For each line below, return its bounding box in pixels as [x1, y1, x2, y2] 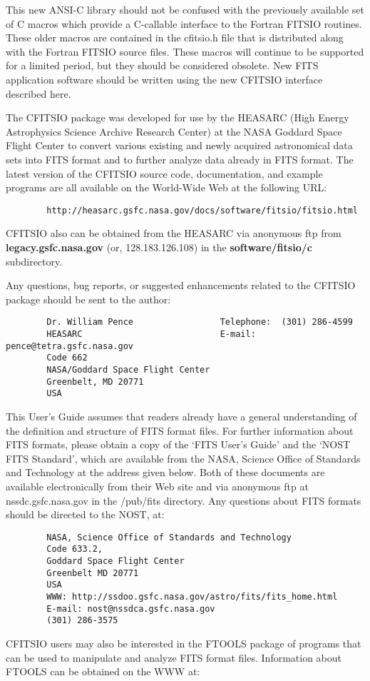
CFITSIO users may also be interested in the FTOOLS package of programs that [6, 635, 361, 650]
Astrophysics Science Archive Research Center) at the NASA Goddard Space [6, 123, 342, 138]
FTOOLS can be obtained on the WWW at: [6, 664, 200, 679]
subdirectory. [6, 253, 63, 268]
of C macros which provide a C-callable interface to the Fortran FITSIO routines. [6, 16, 362, 31]
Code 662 [46, 353, 88, 363]
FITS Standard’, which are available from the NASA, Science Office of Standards [6, 450, 361, 465]
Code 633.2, [46, 544, 103, 555]
